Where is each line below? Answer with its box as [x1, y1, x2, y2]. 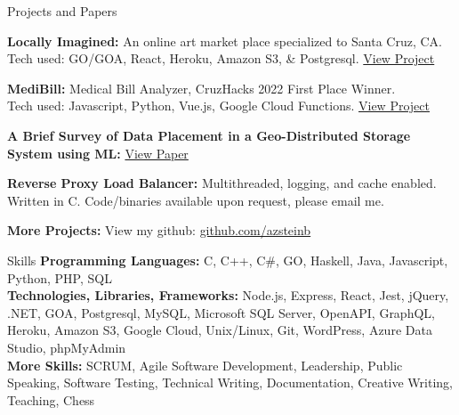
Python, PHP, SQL [7, 268, 112, 287]
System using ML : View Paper [7, 143, 189, 162]
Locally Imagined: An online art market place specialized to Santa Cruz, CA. [7, 31, 442, 50]
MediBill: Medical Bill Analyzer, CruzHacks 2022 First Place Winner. [7, 78, 396, 97]
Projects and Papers [7, 2, 117, 20]
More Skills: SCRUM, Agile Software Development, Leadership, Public [7, 355, 403, 374]
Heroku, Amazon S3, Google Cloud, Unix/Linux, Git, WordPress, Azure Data [7, 321, 432, 339]
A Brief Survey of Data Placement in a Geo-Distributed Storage [7, 126, 411, 144]
